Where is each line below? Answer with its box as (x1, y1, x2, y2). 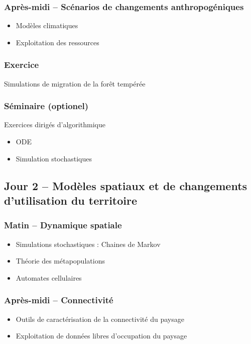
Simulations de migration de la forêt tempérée (4, 78, 146, 89)
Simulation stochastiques (16, 153, 92, 163)
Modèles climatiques (16, 20, 78, 31)
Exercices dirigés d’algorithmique (4, 119, 105, 130)
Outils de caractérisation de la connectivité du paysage (16, 313, 184, 324)
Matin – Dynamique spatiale (4, 219, 122, 231)
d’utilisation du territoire (4, 193, 138, 208)
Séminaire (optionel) (4, 100, 89, 112)
